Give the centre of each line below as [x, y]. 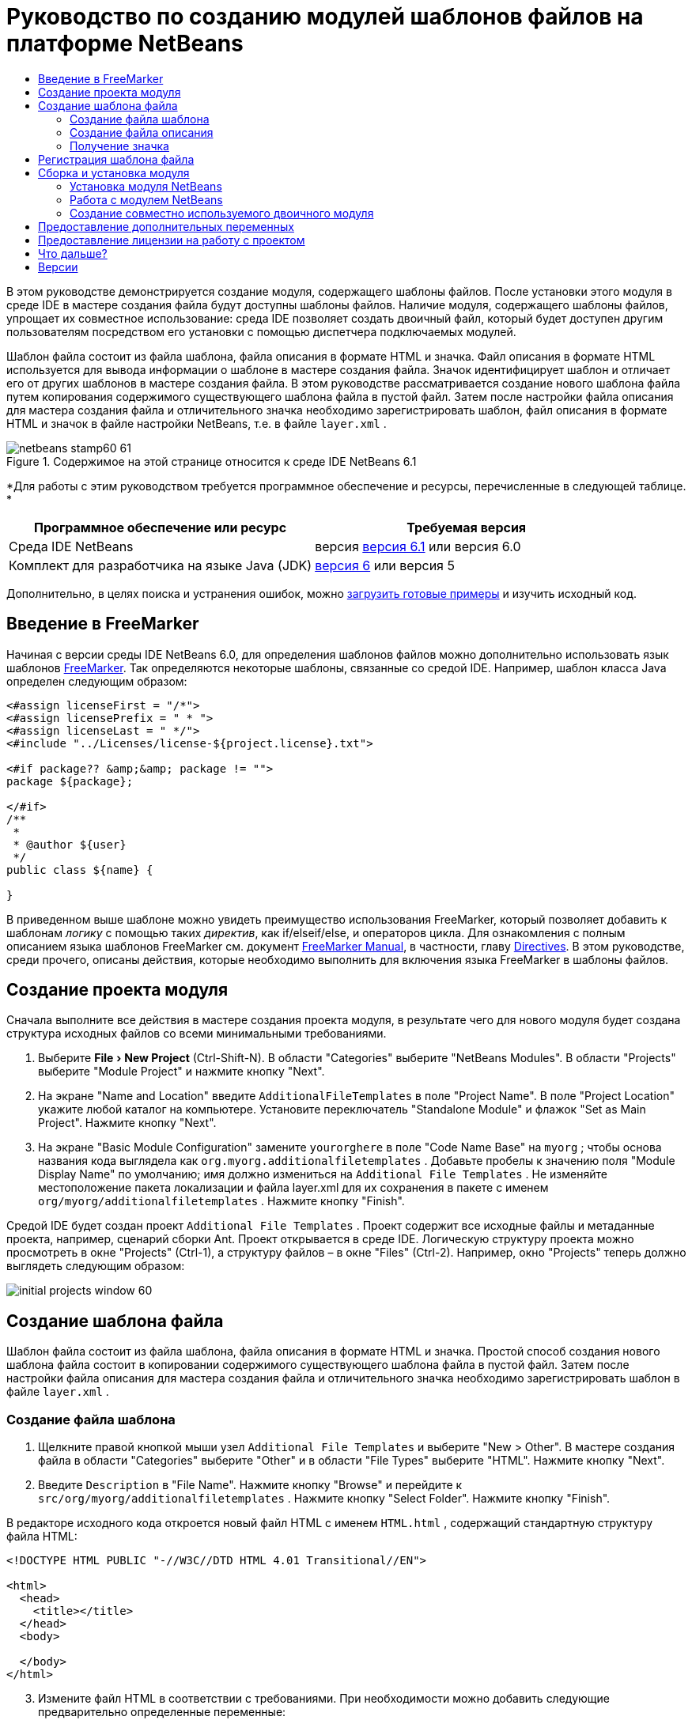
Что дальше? [73, 253]
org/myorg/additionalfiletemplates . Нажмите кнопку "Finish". [221, 1201]
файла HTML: [42, 1537]
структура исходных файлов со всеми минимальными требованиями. [197, 1034]
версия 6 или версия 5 [385, 565]
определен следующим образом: [97, 681]
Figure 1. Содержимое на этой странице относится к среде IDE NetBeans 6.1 [212, 461]
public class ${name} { [80, 870]
